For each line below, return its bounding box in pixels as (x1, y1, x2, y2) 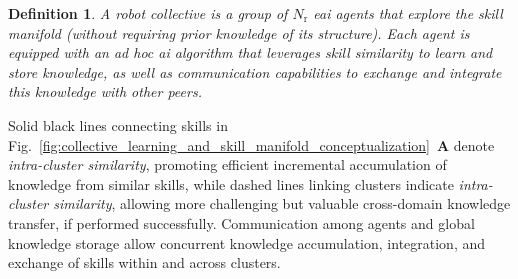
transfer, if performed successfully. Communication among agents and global (8, 212, 475, 233)
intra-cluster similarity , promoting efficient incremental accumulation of (8, 154, 447, 175)
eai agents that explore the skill (313, 3, 503, 23)
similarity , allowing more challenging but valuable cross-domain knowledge (53, 193, 511, 214)
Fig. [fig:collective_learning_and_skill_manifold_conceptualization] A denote (8, 134, 495, 155)
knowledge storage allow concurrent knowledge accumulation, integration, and (8, 232, 486, 253)
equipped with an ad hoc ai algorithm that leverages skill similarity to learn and (8, 42, 493, 63)
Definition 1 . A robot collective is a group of (8, 3, 288, 23)
